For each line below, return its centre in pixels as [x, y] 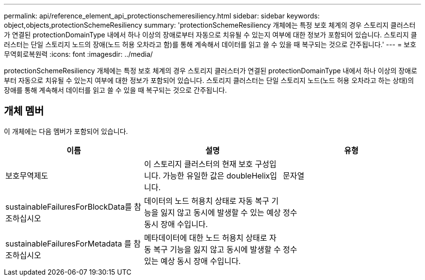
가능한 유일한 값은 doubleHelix [216, 175]
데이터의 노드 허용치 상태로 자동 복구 [207, 201]
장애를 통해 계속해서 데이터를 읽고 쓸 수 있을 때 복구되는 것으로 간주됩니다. [115, 90]
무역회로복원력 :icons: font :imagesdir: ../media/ [78, 54]
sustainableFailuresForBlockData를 [69, 206]
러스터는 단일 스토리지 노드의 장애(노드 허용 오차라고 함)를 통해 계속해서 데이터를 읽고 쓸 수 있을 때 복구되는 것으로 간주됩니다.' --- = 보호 [210, 44]
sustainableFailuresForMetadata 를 [68, 243]
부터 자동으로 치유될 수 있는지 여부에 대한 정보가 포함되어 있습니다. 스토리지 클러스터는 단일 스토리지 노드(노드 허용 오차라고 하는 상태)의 [209, 80]
